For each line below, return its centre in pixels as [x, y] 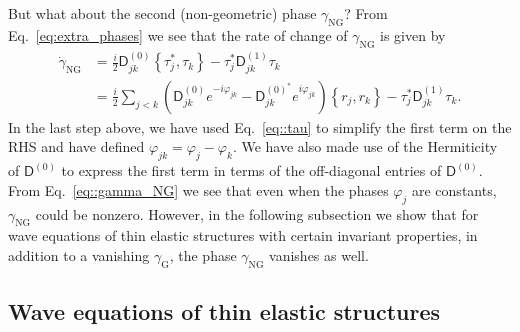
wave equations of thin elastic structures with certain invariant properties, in [243, 235]
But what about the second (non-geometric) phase [162, 13]
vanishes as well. [319, 255]
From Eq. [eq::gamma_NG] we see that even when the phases [198, 189]
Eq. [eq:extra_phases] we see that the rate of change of [178, 34]
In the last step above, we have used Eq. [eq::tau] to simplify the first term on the [260, 126]
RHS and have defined [76, 146]
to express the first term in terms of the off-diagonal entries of [251, 170]
